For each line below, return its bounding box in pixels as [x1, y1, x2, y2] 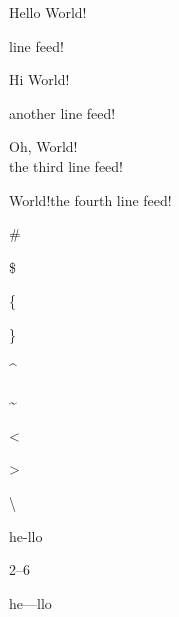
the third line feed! [9, 155, 124, 176]
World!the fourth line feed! [9, 189, 172, 210]
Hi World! [9, 69, 70, 90]
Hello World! [9, 2, 87, 22]
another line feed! [9, 102, 116, 123]
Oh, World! [9, 136, 78, 157]
